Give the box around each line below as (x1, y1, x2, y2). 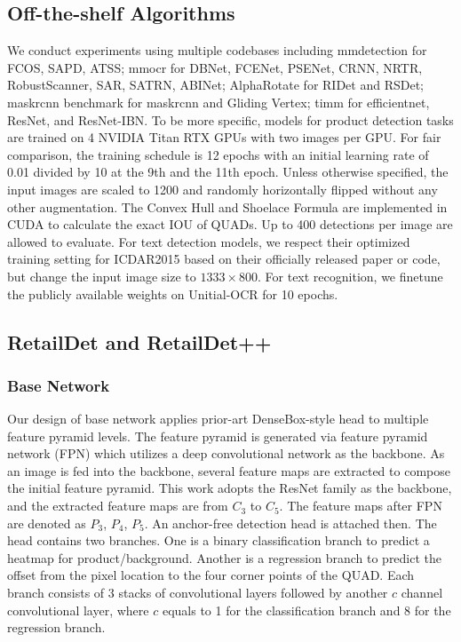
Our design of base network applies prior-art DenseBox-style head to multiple (7, 409, 429, 428)
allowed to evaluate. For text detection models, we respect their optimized (7, 232, 410, 250)
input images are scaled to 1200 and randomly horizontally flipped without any (7, 179, 438, 198)
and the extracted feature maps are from (7, 496, 228, 515)
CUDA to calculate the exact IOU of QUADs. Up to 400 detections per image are (7, 215, 453, 234)
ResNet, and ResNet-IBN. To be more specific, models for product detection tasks (7, 110, 454, 129)
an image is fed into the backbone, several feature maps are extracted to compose (7, 461, 450, 480)
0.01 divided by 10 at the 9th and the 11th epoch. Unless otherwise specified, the (7, 162, 449, 181)
